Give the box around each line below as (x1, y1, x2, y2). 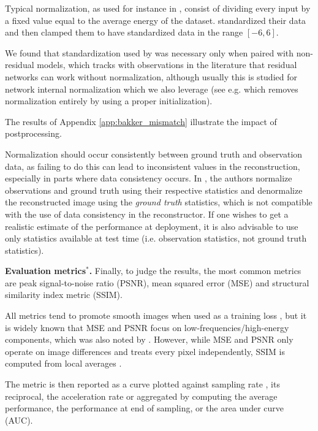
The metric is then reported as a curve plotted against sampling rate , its (5, 378, 280, 391)
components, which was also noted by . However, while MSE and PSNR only (5, 333, 293, 346)
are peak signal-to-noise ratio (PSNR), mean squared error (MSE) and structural (5, 276, 309, 289)
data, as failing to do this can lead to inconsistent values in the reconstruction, (5, 159, 300, 172)
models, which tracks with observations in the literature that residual (37, 58, 297, 71)
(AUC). (5, 413, 33, 426)
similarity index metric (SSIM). (5, 288, 123, 301)
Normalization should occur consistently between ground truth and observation (5, 147, 303, 160)
